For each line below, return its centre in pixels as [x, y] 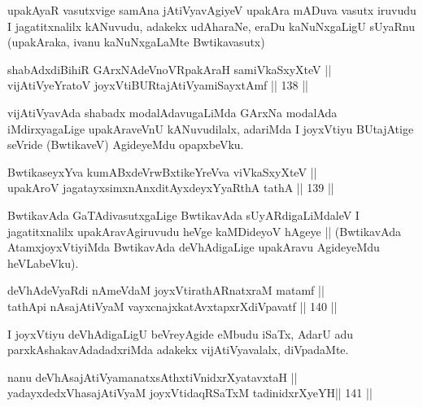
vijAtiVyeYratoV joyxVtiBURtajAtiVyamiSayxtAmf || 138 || [158, 85]
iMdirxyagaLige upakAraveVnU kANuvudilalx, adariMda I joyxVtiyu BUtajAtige [211, 128]
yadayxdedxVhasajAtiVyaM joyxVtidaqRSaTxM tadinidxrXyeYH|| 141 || [190, 393]
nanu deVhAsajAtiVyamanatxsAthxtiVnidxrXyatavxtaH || [153, 376]
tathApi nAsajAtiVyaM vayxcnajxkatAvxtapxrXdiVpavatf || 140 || [172, 306]
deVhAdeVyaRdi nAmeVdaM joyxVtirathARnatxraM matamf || [166, 290]
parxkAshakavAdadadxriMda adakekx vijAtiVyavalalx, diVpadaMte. [178, 350]
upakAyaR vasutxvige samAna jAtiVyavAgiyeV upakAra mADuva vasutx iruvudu [212, 10]
